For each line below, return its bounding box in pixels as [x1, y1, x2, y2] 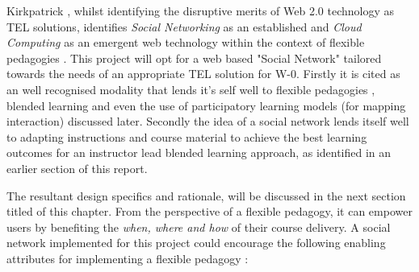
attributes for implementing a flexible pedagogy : [6, 249, 249, 266]
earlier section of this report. [6, 159, 148, 176]
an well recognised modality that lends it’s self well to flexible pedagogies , [6, 80, 375, 97]
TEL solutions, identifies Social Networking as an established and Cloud [6, 18, 362, 35]
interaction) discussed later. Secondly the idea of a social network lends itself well [6, 113, 409, 130]
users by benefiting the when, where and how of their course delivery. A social [6, 218, 391, 235]
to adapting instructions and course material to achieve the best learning [6, 128, 367, 145]
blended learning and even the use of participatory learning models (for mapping [6, 97, 406, 113]
